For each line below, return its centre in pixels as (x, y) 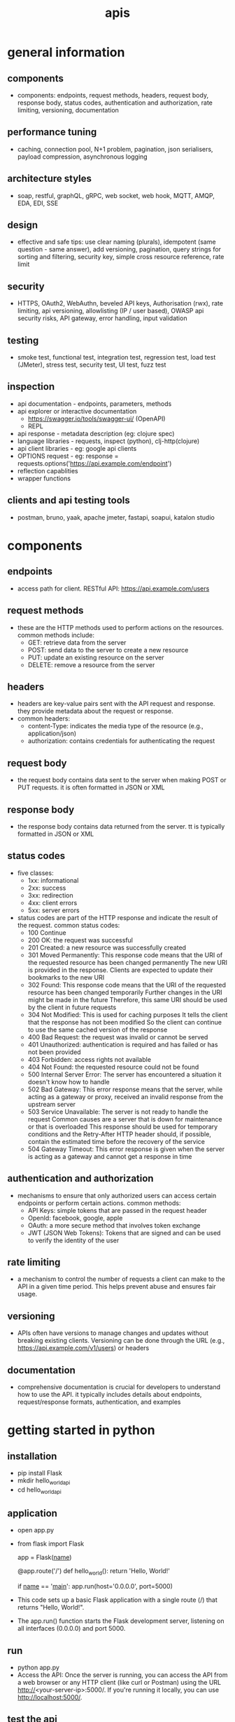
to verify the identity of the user (73, 1240)
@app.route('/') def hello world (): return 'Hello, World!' (93, 1572)
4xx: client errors (52, 902)
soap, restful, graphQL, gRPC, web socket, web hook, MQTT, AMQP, (116, 195)
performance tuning (52, 132)
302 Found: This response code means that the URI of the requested (127, 985)
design (23, 225)
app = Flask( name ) (44, 1558)
